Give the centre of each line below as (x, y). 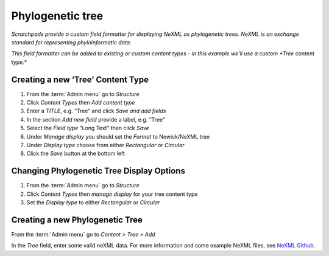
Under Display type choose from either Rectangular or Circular (106, 145)
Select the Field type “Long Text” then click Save (88, 128)
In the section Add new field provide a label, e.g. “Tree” (96, 119)
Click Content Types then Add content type (81, 103)
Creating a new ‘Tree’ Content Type (80, 79)
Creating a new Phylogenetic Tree (77, 220)
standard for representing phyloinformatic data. (71, 42)
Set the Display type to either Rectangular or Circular (93, 202)
